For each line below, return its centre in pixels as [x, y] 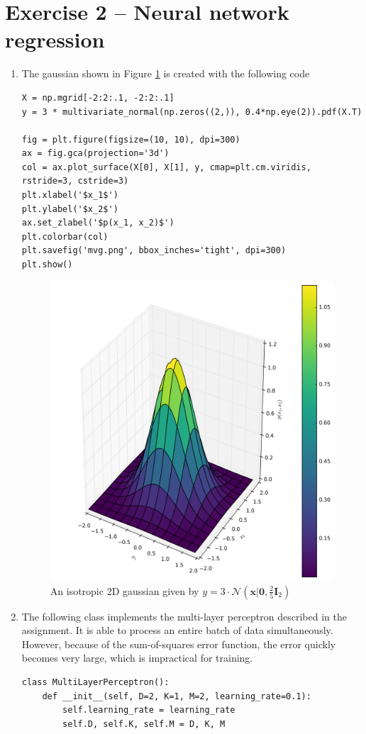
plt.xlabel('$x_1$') [70, 195]
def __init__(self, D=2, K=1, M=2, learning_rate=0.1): [177, 696]
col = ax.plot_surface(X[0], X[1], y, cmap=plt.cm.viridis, [166, 167]
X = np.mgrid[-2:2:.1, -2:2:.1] [98, 98]
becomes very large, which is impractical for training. [137, 658]
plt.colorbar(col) [65, 237]
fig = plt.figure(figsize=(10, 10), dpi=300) [131, 139]
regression [55, 39]
